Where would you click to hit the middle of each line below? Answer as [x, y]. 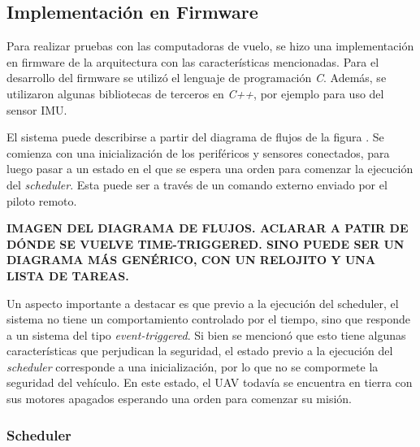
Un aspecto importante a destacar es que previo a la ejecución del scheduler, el [203, 303]
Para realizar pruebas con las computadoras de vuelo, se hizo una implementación [210, 46]
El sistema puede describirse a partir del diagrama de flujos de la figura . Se [195, 137]
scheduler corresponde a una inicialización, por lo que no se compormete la [193, 366]
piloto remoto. [42, 200]
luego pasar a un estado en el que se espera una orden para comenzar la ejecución [210, 169]
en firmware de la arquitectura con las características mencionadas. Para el [193, 61]
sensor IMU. [37, 109]
